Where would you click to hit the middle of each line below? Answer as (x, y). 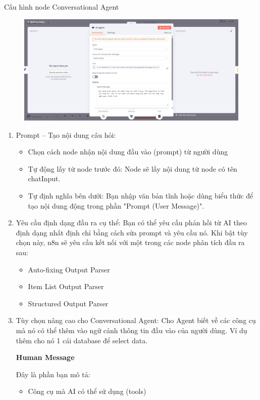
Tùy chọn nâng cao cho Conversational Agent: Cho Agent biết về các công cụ (136, 320)
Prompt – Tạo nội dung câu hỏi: (66, 134)
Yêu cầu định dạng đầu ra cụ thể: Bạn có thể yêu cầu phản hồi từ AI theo (131, 223)
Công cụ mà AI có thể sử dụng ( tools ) (87, 391)
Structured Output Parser (68, 303)
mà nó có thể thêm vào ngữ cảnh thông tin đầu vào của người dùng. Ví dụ (132, 330)
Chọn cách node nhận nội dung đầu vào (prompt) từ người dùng (128, 152)
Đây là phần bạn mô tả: (53, 374)
